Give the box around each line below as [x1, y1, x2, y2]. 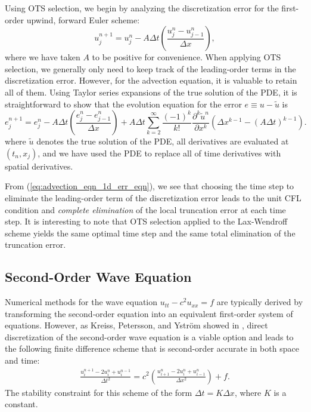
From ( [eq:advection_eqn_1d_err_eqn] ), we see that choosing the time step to [5, 180, 294, 192]
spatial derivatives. [5, 159, 73, 172]
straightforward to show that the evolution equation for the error [5, 97, 242, 110]
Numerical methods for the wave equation [5, 296, 158, 308]
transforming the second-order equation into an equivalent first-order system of [5, 307, 293, 319]
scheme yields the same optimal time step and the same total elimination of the [5, 226, 296, 239]
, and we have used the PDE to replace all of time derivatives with [38, 146, 281, 159]
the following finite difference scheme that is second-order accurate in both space [5, 342, 299, 355]
